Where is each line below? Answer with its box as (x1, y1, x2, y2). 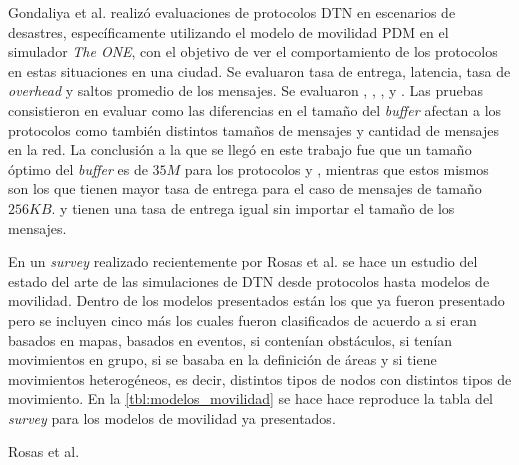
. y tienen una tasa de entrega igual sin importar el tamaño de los (51, 197, 455, 218)
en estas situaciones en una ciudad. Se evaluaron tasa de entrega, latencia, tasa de (8, 60, 511, 81)
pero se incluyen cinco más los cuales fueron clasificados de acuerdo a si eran (8, 309, 477, 330)
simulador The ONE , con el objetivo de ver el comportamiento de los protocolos (8, 41, 498, 62)
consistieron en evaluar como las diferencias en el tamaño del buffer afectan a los (8, 99, 502, 120)
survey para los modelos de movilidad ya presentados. (8, 407, 336, 428)
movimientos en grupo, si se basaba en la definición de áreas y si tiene (8, 349, 437, 370)
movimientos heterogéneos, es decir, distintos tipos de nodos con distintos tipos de (8, 368, 512, 389)
